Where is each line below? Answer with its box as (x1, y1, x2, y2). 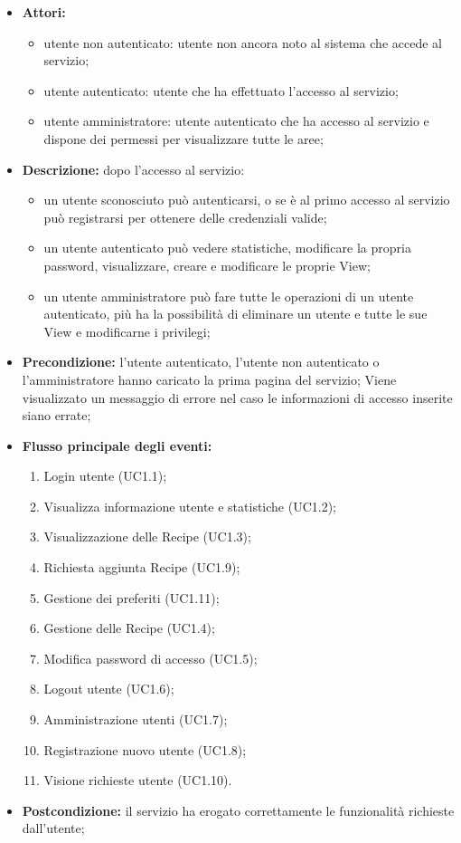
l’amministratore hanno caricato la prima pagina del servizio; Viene (22, 369, 397, 388)
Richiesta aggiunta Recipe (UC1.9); (43, 558, 240, 577)
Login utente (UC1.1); (43, 466, 167, 485)
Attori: (22, 3, 66, 21)
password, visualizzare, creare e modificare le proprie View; (43, 255, 371, 274)
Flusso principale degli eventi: (22, 436, 212, 455)
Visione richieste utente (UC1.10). (43, 771, 232, 790)
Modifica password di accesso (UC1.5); (43, 648, 258, 667)
